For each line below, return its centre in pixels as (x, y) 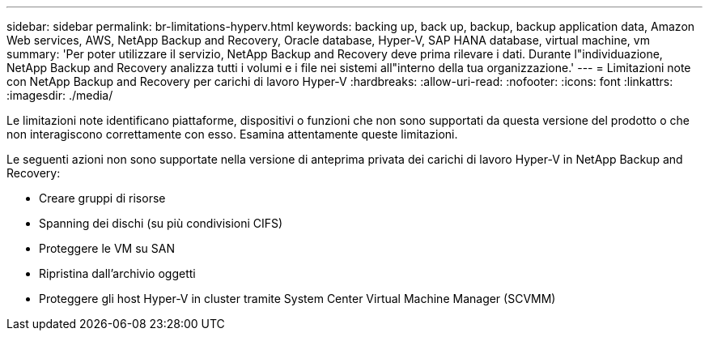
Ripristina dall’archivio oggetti (117, 273)
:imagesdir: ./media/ (60, 95)
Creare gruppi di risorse (102, 198)
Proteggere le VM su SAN (107, 248)
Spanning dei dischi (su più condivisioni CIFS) (161, 223)
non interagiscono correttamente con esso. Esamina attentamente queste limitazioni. (232, 134)
